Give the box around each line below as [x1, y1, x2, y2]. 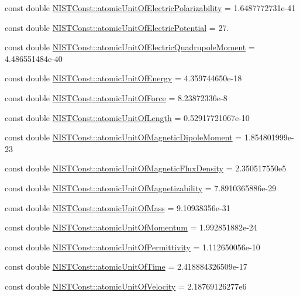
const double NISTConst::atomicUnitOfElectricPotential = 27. [5, 21, 229, 33]
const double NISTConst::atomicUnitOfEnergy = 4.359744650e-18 [5, 72, 242, 84]
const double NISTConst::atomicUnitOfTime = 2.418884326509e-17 [5, 260, 247, 273]
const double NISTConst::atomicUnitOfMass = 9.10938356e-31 [5, 201, 230, 214]
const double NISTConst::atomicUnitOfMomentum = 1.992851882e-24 [5, 221, 257, 233]
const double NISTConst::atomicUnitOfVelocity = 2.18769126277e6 [5, 280, 247, 292]
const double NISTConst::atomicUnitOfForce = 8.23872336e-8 [5, 91, 227, 104]
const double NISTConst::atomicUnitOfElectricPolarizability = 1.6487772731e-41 [5, 2, 296, 13]
